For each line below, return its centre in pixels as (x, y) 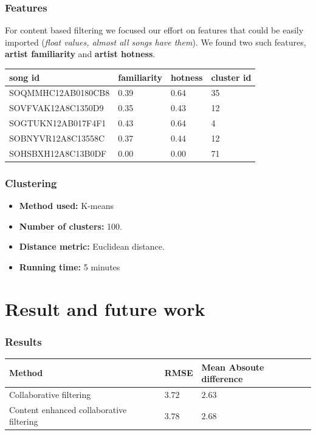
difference (222, 379)
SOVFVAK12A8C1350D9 (57, 108)
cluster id (231, 77)
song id (25, 77)
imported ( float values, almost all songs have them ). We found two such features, (156, 42)
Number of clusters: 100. (70, 226)
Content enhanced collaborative (68, 409)
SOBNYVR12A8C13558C (57, 138)
